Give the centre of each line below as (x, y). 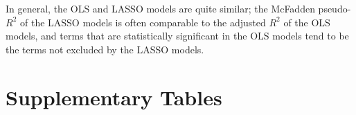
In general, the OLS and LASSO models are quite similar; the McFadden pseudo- (178, 8)
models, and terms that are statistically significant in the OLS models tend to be (177, 36)
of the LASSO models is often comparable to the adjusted (143, 22)
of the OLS (307, 22)
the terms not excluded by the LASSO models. (105, 49)
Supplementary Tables (114, 97)
